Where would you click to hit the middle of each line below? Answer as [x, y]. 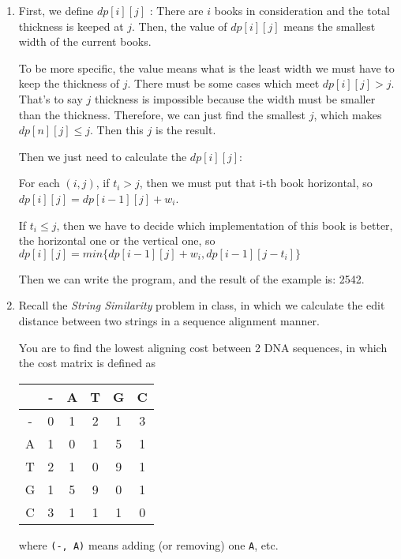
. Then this [117, 130]
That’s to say [51, 98]
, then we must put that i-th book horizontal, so [256, 183]
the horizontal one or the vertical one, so [117, 240]
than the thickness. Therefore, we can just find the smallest [162, 114]
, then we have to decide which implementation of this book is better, [225, 225]
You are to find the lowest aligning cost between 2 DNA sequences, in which [203, 347]
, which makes [348, 114]
